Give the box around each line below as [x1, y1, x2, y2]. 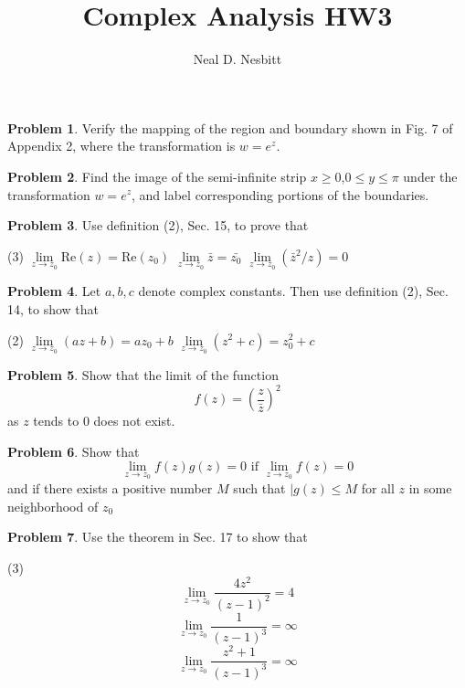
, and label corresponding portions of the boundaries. [132, 185, 429, 204]
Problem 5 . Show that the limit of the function [7, 365, 279, 385]
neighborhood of [7, 496, 99, 515]
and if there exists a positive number [7, 479, 213, 498]
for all [361, 479, 395, 498]
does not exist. [93, 411, 175, 430]
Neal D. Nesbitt [193, 49, 282, 69]
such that [233, 479, 286, 498]
